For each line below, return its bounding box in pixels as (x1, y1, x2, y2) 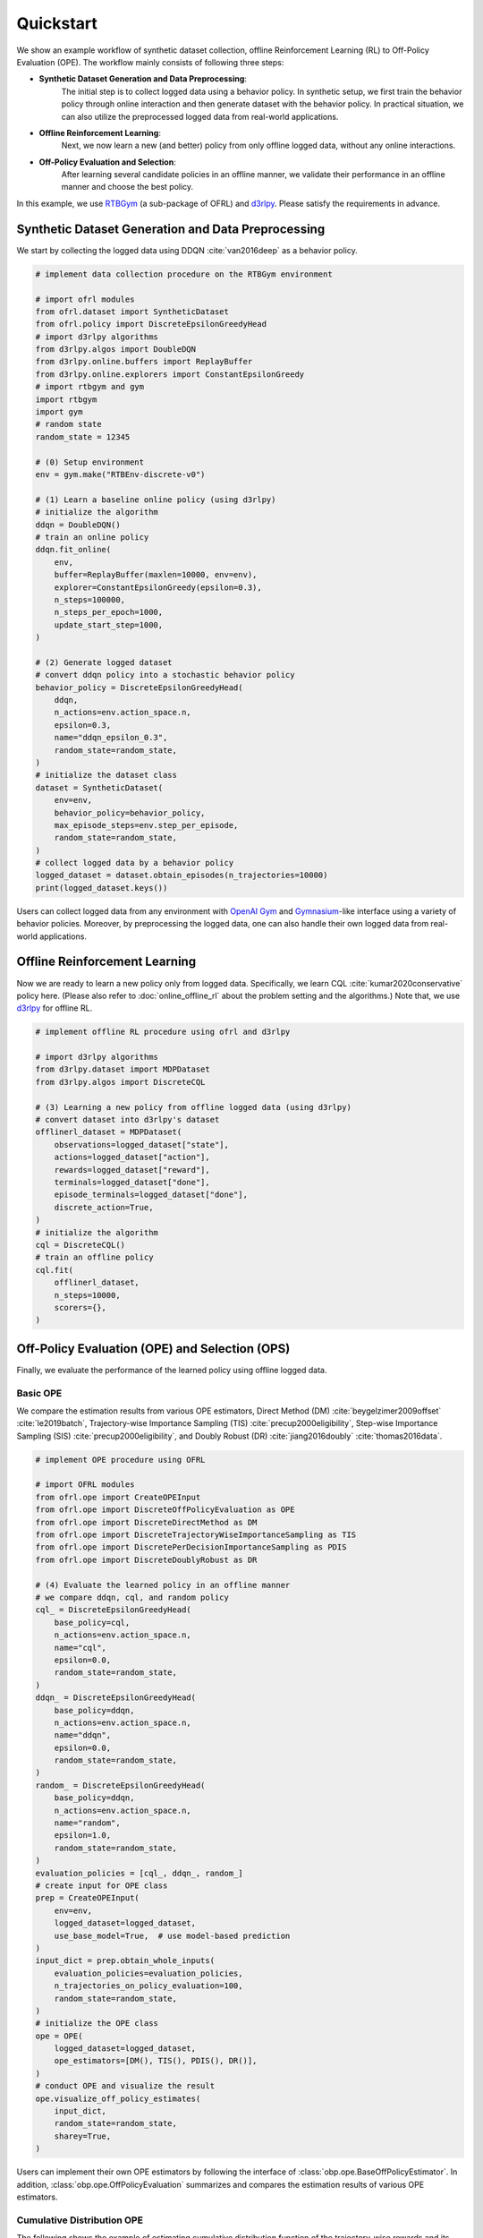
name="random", (54, 1818, 121, 1828)
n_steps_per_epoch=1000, (54, 607, 164, 618)
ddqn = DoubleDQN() (35, 519, 121, 530)
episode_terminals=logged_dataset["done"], (54, 1190, 248, 1200)
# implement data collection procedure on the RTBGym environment (35, 269, 333, 279)
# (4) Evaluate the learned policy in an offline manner (35, 1580, 291, 1590)
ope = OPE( (35, 2030, 83, 2041)
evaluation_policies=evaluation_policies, (54, 1968, 243, 1978)
